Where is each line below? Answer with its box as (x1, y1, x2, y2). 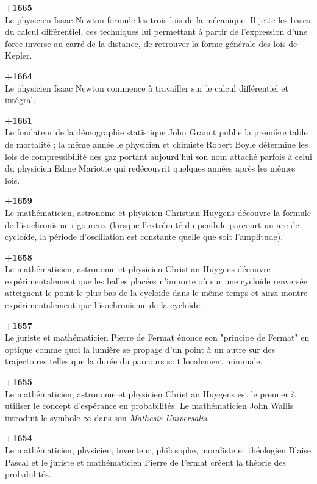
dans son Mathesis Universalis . (94, 411, 209, 424)
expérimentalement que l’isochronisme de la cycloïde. (5, 298, 202, 311)
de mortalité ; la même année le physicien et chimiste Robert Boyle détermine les (5, 137, 308, 150)
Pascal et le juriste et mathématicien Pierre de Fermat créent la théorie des (5, 455, 287, 468)
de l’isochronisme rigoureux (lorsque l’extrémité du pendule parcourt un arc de (5, 218, 299, 231)
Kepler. (5, 49, 32, 62)
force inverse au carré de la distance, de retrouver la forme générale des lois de (5, 37, 297, 49)
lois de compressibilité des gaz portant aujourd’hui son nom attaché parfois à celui (5, 150, 312, 162)
